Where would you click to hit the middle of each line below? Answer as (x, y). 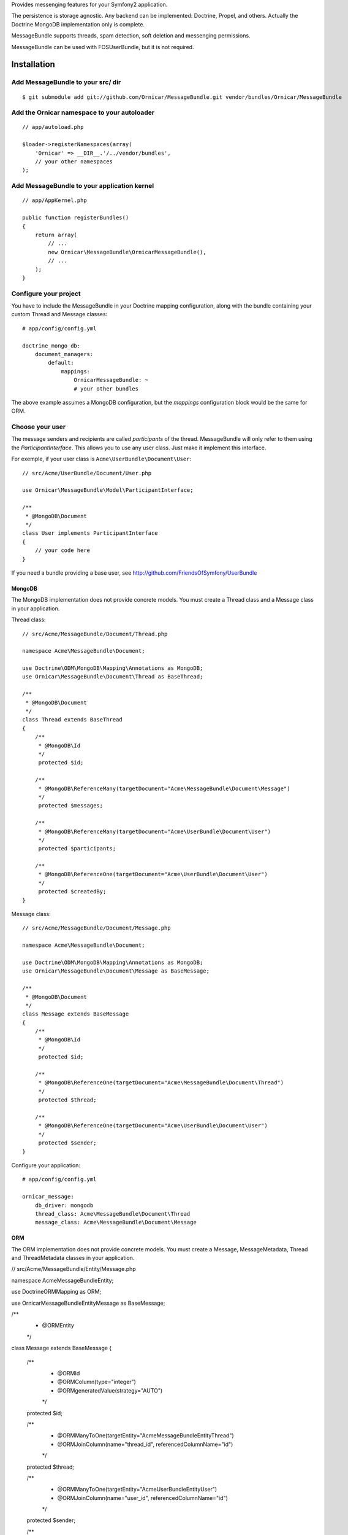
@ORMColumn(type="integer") (96, 1382)
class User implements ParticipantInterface (90, 533)
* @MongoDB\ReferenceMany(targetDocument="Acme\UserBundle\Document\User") (155, 831)
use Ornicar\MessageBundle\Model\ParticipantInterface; (108, 490)
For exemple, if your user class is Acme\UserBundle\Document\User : (101, 459)
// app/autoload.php (53, 127)
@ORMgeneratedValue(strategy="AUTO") (110, 1390)
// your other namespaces (74, 162)
